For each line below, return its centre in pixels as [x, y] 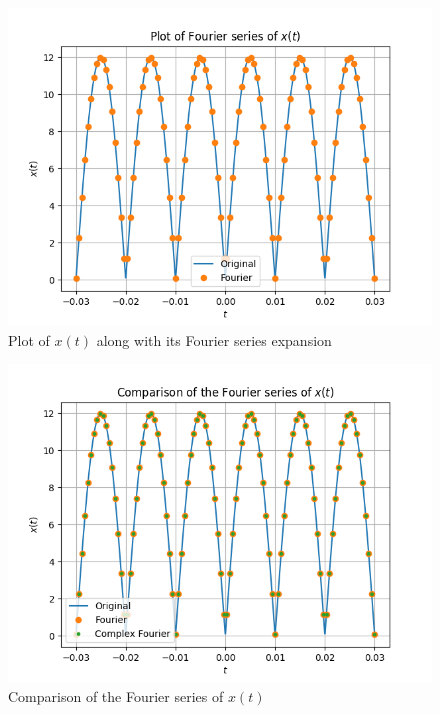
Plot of [29, 339]
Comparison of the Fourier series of [116, 695]
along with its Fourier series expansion [214, 339]
